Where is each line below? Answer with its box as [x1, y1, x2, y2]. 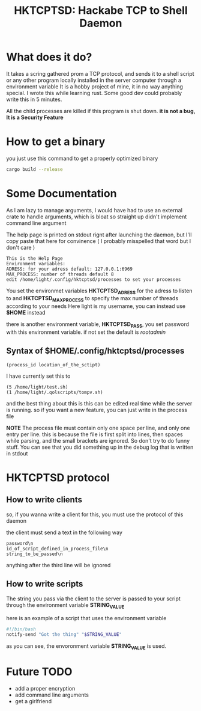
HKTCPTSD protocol [6, 471, 110, 485]
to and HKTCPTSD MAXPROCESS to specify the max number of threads [6, 295, 179, 304]
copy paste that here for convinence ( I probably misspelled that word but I [6, 237, 191, 244]
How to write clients [6, 494, 83, 505]
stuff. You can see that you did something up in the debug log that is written [6, 443, 194, 451]
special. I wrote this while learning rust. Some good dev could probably [6, 89, 182, 96]
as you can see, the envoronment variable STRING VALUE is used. [6, 642, 167, 651]
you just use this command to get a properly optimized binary [6, 155, 158, 162]
